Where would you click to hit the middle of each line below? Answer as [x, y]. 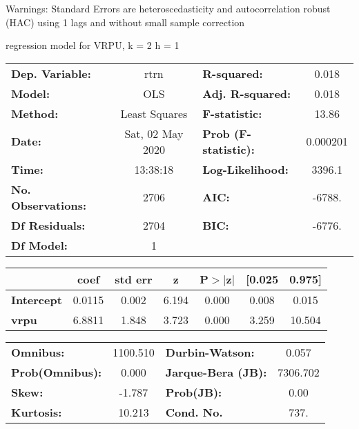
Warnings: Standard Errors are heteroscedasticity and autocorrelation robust [168, 8]
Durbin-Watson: [210, 352]
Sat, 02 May [154, 133]
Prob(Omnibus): [57, 372]
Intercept [37, 299]
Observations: [49, 205]
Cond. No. [194, 412]
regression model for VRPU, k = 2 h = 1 [93, 45]
